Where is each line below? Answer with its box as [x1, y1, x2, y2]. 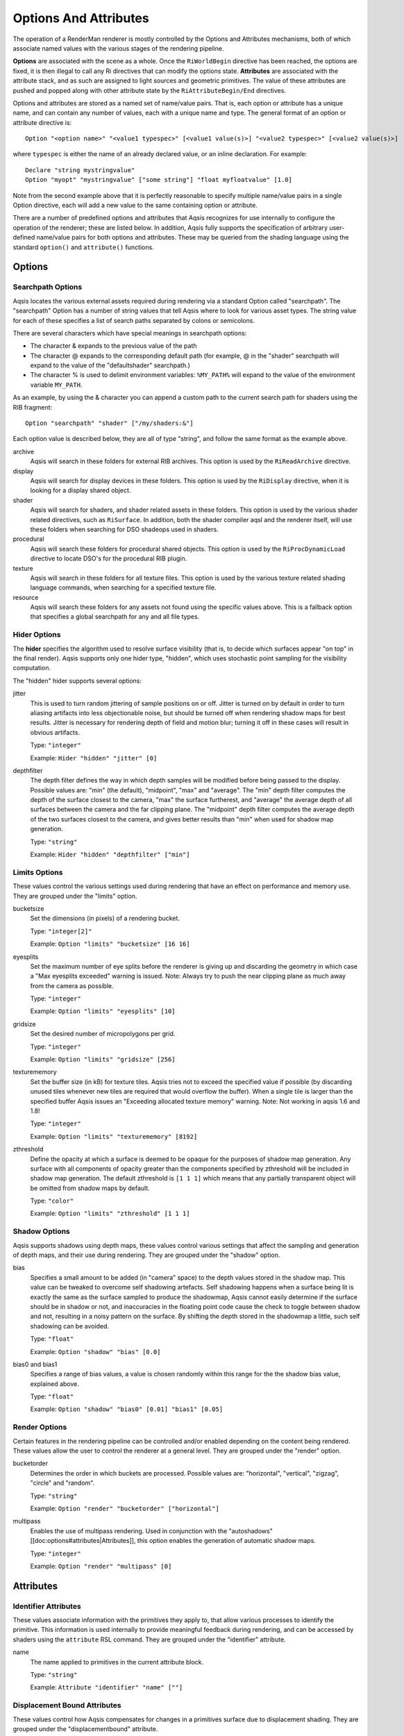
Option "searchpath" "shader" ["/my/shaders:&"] [25, 419, 194, 427]
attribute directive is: [12, 118, 72, 126]
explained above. [30, 1379, 79, 1388]
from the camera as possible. [30, 981, 114, 990]
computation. [12, 664, 51, 672]
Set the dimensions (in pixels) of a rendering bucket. [30, 914, 180, 923]
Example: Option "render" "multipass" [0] [30, 1562, 172, 1570]
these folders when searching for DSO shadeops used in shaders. [30, 525, 219, 533]
